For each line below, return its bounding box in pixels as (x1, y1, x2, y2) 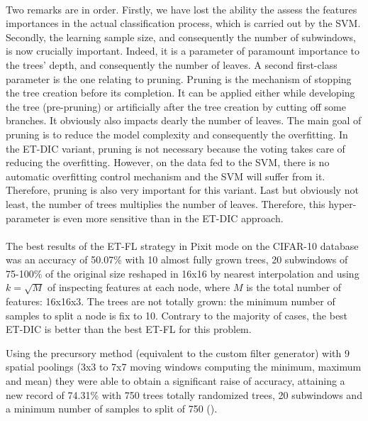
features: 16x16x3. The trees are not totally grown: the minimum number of (6, 294, 335, 309)
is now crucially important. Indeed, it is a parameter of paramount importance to (6, 43, 359, 58)
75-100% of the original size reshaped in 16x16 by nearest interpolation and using (6, 266, 359, 280)
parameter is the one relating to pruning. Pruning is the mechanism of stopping (6, 71, 352, 86)
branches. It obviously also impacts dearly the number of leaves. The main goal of (6, 113, 362, 128)
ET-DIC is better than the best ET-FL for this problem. (6, 322, 252, 337)
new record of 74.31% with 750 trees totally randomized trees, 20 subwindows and (6, 387, 362, 402)
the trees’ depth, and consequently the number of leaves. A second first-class (6, 57, 338, 72)
